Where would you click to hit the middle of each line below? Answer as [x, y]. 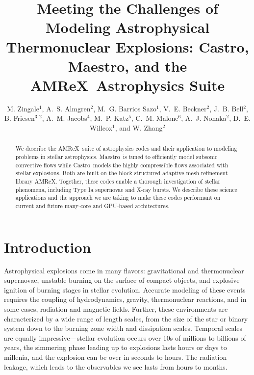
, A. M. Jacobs [64, 118]
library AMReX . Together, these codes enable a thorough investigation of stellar [118, 181]
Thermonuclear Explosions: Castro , [127, 46]
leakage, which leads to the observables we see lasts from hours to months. [116, 366]
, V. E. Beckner [183, 108]
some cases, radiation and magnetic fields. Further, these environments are [116, 309]
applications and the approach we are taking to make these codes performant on [118, 198]
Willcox [101, 128]
